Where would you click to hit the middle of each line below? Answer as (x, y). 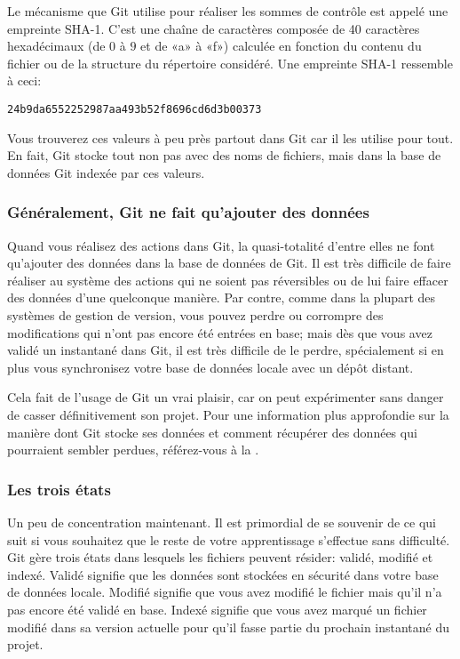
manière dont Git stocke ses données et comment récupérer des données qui (212, 432)
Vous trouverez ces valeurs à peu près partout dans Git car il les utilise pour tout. (230, 137)
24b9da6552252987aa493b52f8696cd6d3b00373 (135, 109)
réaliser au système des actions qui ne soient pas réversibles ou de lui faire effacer (228, 280)
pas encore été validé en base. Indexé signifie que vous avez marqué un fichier (217, 609)
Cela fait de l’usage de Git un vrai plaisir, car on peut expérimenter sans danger (226, 397)
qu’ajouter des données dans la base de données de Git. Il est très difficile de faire (229, 263)
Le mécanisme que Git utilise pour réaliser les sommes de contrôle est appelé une (228, 11)
